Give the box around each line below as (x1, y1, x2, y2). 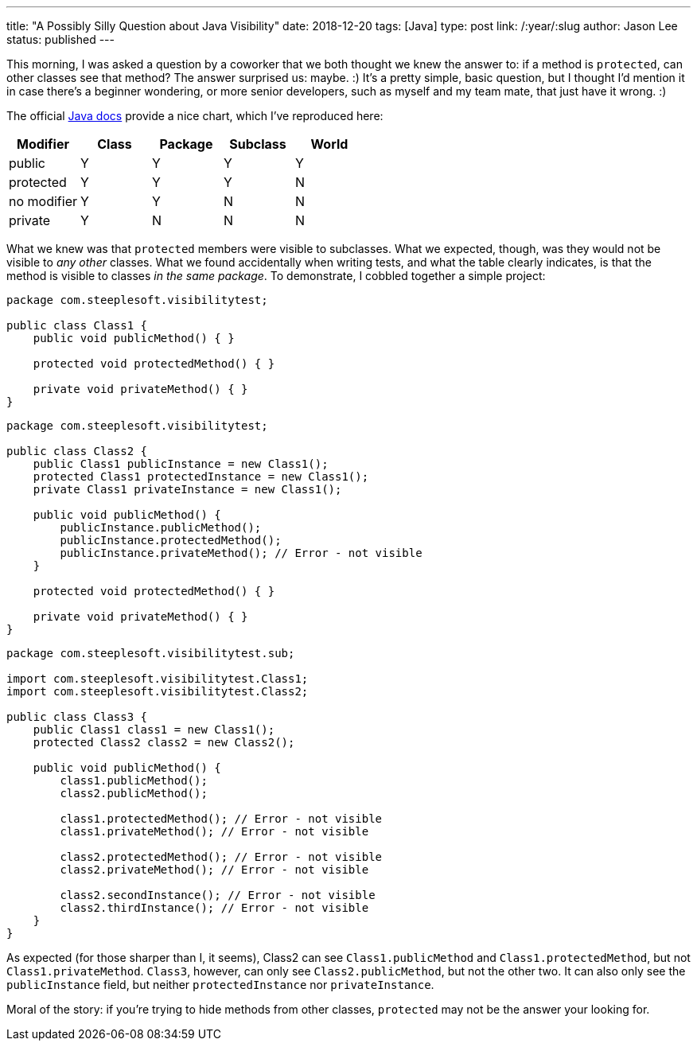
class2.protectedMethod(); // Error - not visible (60, 850, 383, 863)
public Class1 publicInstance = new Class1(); (33, 457, 329, 470)
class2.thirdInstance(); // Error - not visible (60, 901, 369, 914)
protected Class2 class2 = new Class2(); (33, 736, 295, 749)
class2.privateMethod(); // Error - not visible (60, 863, 369, 876)
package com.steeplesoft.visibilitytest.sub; (6, 647, 295, 660)
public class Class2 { (6, 445, 148, 457)
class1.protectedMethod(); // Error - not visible (60, 812, 383, 825)
